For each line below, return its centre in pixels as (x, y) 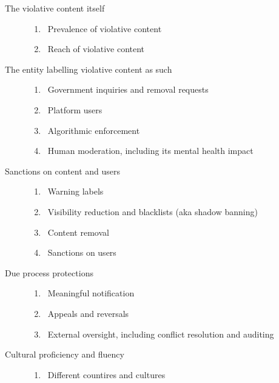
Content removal (78, 232)
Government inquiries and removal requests (128, 89)
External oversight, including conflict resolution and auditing (161, 334)
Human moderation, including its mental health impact (150, 151)
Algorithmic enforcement (94, 130)
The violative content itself (55, 8)
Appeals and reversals (88, 313)
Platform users (75, 109)
